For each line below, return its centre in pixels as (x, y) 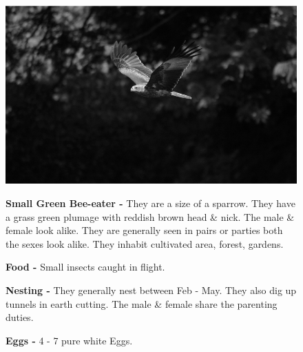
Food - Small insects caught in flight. (85, 267)
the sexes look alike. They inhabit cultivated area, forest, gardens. (145, 243)
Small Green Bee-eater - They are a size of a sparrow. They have (150, 203)
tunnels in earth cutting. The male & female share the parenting (142, 303)
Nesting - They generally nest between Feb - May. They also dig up (151, 290)
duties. (20, 317)
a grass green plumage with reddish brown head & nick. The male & (150, 216)
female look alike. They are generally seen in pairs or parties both (144, 230)
